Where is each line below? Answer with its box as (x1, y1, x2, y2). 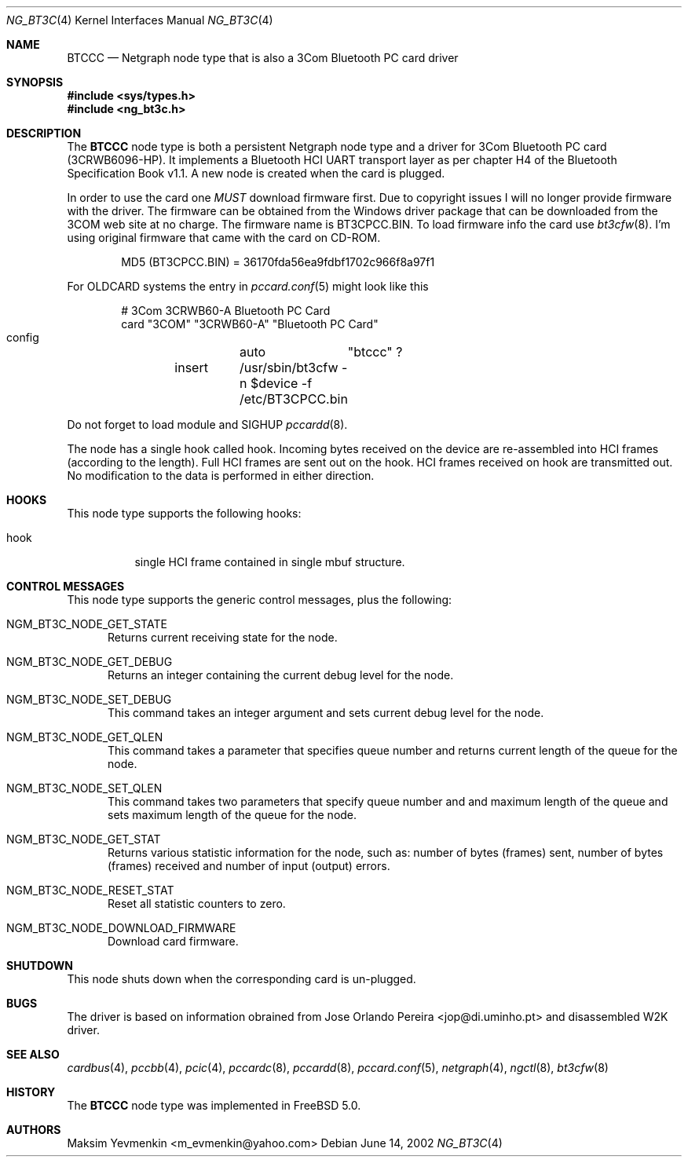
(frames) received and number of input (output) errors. (108, 859, 390, 872)
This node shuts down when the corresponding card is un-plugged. (67, 972, 416, 986)
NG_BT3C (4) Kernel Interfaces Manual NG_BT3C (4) (6, 13, 273, 27)
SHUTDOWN (6, 959, 73, 972)
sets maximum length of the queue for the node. (108, 808, 357, 821)
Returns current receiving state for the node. (108, 631, 338, 644)
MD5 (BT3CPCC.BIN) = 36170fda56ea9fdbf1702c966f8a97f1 (121, 255, 435, 269)
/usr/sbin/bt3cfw (239, 360, 339, 375)
